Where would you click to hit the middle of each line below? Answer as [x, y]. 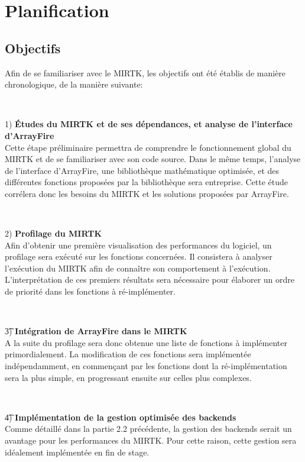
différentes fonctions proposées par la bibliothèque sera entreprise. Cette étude [147, 182]
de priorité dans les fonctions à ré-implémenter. [90, 291]
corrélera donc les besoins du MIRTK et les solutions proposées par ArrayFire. [147, 193]
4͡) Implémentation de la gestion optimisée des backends [121, 417]
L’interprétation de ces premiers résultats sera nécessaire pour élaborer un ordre [150, 280]
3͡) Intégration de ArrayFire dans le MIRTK [96, 331]
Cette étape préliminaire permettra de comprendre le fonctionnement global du [148, 147]
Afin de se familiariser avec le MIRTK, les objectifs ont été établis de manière [145, 72]
